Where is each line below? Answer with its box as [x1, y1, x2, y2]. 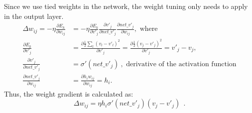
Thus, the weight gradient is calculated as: [4, 88, 133, 99]
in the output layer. [4, 10, 64, 21]
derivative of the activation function [126, 60, 237, 68]
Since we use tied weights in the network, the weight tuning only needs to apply [4, 1, 248, 11]
